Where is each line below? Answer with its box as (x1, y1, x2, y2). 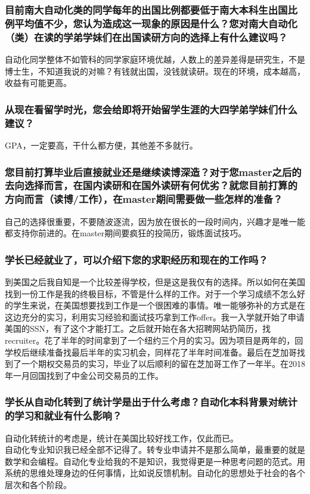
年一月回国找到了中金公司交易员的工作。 (5, 369, 163, 381)
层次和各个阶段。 (5, 478, 72, 490)
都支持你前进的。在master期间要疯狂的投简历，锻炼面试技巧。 (5, 227, 247, 239)
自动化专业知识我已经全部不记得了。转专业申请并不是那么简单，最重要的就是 (5, 443, 305, 456)
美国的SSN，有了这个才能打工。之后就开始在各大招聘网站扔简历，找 (5, 322, 271, 335)
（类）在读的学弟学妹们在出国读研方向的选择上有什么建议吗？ (5, 29, 288, 44)
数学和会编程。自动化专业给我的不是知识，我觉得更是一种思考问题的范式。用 (5, 455, 305, 467)
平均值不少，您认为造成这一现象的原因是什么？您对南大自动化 (14, 16, 297, 30)
